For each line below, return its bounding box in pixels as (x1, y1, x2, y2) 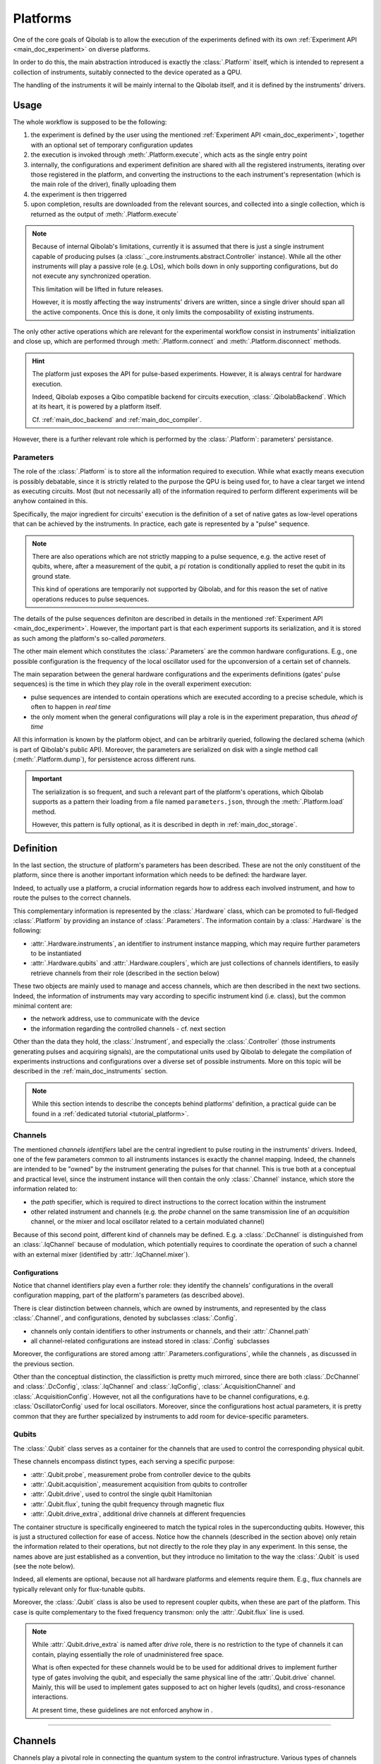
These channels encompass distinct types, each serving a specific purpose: (13, 1457, 236, 1466)
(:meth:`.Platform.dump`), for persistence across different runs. (13, 755, 196, 763)
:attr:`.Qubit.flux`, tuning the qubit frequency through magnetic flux (30, 1499, 225, 1508)
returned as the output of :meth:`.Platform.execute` (30, 210, 179, 218)
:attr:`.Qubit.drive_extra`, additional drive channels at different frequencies (30, 1510, 246, 1518)
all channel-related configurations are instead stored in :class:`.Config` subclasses (30, 1336, 270, 1345)
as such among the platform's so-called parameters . (13, 634, 166, 642)
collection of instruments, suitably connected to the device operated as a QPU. (13, 68, 243, 76)
